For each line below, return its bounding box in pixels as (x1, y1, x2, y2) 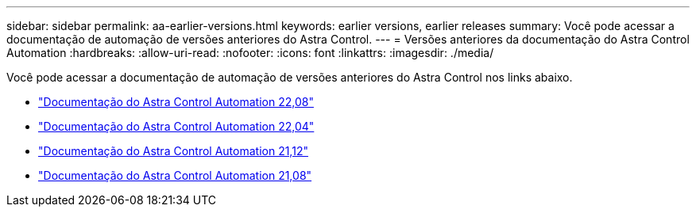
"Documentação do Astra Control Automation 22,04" (38, 120, 315, 133)
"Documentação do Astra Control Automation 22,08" (38, 95, 314, 108)
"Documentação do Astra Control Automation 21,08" (38, 169, 312, 182)
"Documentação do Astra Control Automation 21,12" (38, 144, 308, 158)
